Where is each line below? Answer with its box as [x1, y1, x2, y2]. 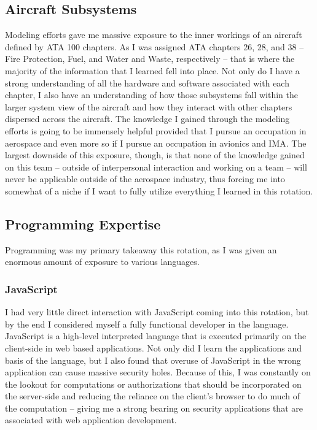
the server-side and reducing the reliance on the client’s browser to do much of [5, 390, 300, 402]
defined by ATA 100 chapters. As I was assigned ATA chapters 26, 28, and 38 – [5, 40, 304, 53]
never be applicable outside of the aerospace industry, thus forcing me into [5, 172, 285, 185]
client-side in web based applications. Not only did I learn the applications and [5, 341, 302, 354]
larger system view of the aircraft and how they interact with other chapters [5, 100, 292, 113]
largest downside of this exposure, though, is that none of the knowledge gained [5, 148, 305, 161]
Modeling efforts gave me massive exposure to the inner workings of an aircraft [5, 28, 302, 41]
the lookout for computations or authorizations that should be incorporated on [5, 377, 302, 390]
